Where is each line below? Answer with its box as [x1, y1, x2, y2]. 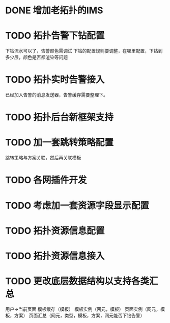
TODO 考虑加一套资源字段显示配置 [5, 200, 149, 211]
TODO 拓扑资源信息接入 [5, 250, 105, 262]
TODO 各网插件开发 [5, 175, 87, 186]
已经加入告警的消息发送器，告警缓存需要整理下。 [5, 92, 108, 98]
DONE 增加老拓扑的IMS [5, 5, 103, 16]
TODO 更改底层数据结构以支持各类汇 [5, 276, 158, 287]
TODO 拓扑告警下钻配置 [5, 30, 105, 41]
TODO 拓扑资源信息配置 [5, 225, 105, 236]
